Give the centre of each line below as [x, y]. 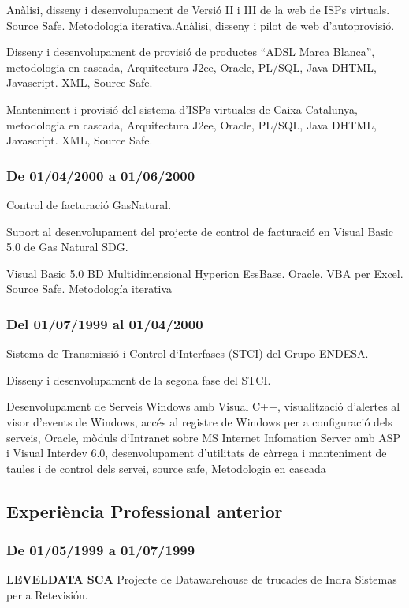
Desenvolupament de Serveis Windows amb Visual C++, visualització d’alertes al [203, 406]
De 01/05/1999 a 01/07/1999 [101, 550]
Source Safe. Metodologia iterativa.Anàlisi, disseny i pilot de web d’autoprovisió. [201, 25]
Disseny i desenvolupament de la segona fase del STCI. [139, 379]
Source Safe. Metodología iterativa [89, 289]
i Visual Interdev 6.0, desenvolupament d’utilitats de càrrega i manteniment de [197, 453]
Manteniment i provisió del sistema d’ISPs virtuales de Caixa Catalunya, [182, 109]
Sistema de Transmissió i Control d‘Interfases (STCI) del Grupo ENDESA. [188, 353]
